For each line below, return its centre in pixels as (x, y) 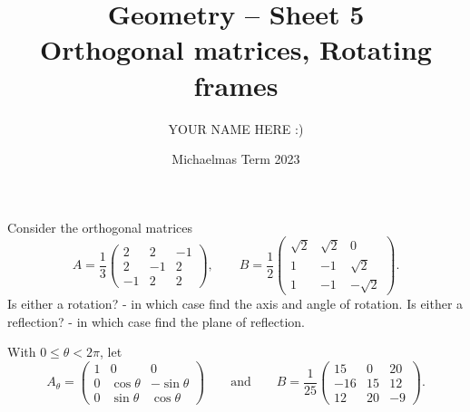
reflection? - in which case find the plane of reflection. (156, 321)
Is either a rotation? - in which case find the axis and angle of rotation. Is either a (235, 304)
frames (236, 85)
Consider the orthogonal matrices (100, 227)
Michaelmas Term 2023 (236, 159)
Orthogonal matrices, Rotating (236, 49)
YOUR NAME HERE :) (236, 128)
